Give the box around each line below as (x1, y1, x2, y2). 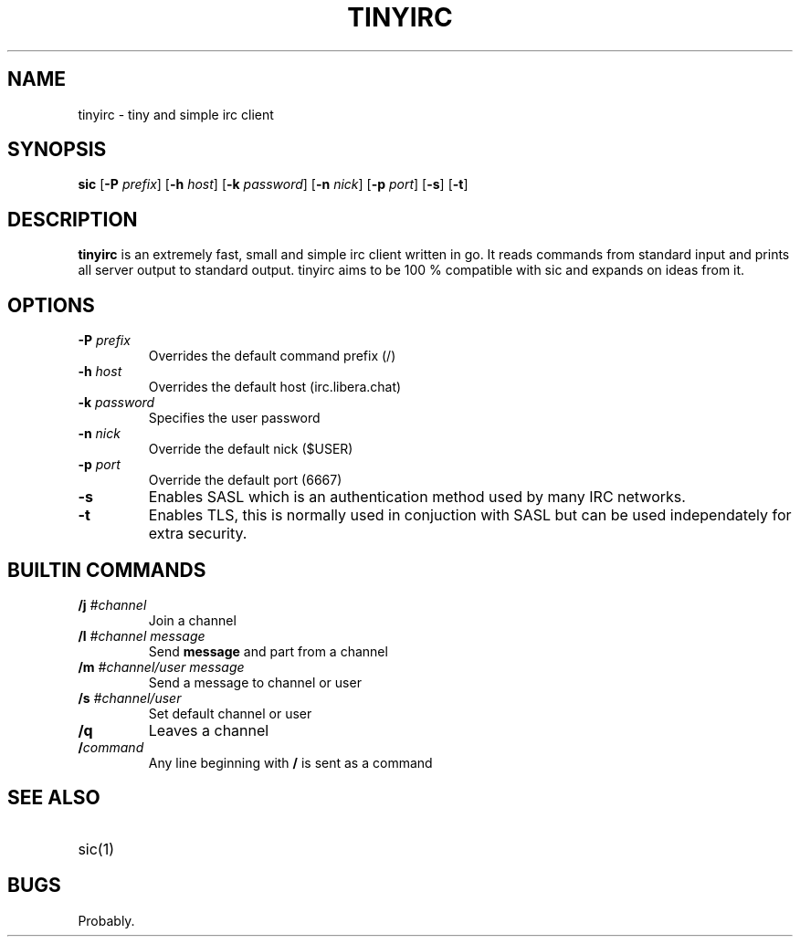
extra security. (148, 524, 247, 543)
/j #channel (78, 596, 147, 613)
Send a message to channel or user (148, 674, 362, 690)
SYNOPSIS (7, 138, 107, 162)
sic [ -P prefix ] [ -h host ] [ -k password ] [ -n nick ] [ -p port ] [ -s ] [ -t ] (78, 176, 468, 193)
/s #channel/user (78, 689, 182, 706)
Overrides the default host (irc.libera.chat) (148, 379, 402, 395)
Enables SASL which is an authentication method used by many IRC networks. (148, 488, 686, 507)
